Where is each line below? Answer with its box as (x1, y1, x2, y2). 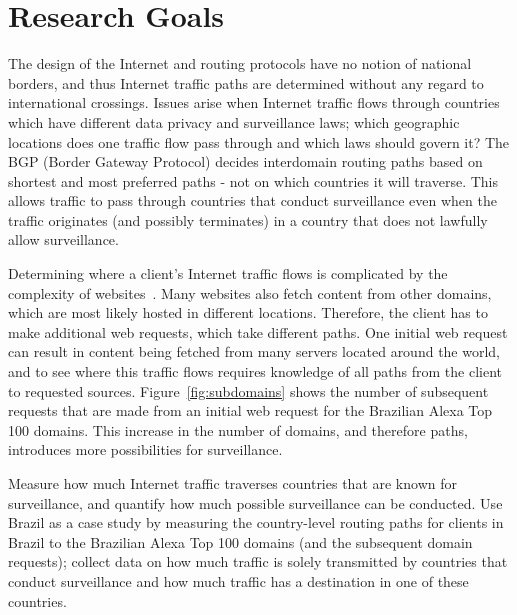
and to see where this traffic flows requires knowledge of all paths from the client (8, 361, 503, 382)
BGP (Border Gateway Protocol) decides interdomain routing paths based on (8, 151, 483, 172)
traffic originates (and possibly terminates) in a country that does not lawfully (8, 209, 488, 230)
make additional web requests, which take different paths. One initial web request (8, 321, 508, 342)
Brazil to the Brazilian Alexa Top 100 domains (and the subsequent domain (8, 531, 473, 552)
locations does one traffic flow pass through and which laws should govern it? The (8, 131, 510, 152)
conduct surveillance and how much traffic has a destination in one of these (8, 570, 469, 591)
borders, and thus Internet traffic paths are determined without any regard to (8, 72, 484, 93)
